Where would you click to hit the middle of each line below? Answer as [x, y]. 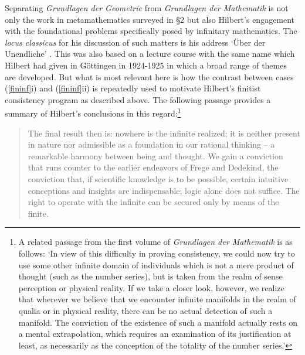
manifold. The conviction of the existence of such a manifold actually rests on [158, 322]
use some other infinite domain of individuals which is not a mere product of [156, 264]
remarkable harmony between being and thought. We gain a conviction [155, 156]
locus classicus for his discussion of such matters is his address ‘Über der [135, 42]
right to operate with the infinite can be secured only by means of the [153, 202]
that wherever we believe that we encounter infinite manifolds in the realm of [157, 299]
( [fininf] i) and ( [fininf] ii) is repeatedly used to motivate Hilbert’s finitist [133, 88]
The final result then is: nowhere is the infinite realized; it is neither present [164, 133]
